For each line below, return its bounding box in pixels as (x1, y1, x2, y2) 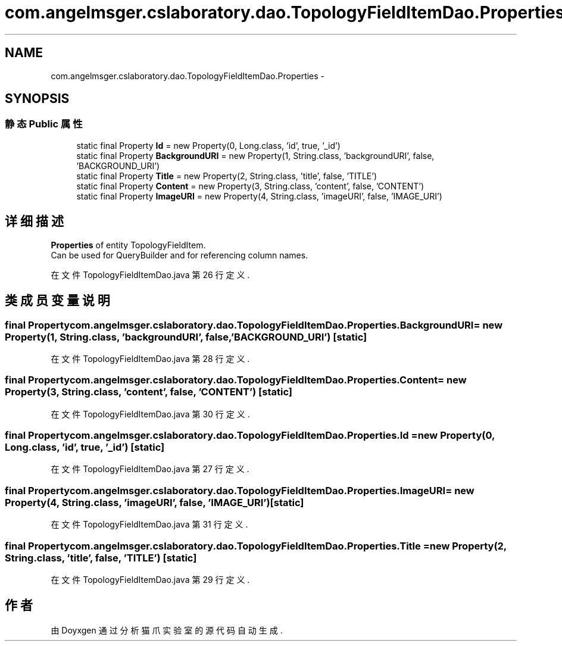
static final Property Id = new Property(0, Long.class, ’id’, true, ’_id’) (76, 140, 341, 151)
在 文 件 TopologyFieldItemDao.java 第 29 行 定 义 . (51, 574, 250, 585)
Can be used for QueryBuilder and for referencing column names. (51, 249, 308, 260)
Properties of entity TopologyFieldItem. (51, 239, 206, 250)
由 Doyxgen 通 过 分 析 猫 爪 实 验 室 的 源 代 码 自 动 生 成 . (51, 625, 283, 635)
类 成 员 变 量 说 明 (5, 293, 110, 308)
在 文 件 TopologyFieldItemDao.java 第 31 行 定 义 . (51, 519, 248, 530)
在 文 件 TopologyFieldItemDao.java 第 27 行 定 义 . (51, 464, 249, 475)
